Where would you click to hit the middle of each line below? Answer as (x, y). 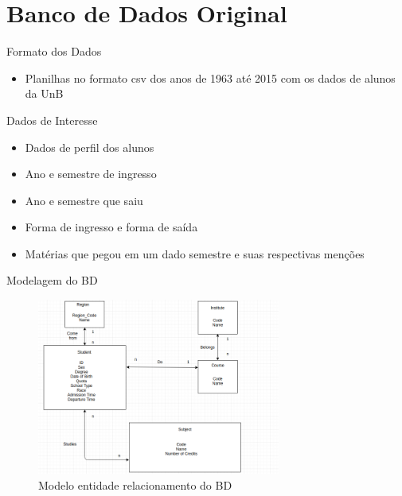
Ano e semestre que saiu (84, 200)
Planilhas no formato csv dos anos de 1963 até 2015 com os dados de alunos (210, 77)
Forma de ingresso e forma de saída (111, 227)
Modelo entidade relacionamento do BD (135, 484)
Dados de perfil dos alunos (90, 147)
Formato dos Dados (54, 51)
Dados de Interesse (52, 120)
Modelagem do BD (52, 280)
